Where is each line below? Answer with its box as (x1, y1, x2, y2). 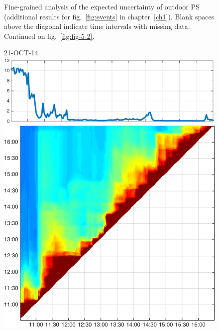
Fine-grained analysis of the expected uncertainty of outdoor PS (4, 1, 200, 11)
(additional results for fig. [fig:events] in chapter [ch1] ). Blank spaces (4, 11, 215, 21)
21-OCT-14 (4, 47, 38, 58)
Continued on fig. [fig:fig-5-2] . (4, 30, 95, 41)
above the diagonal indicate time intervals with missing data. (4, 21, 190, 31)
